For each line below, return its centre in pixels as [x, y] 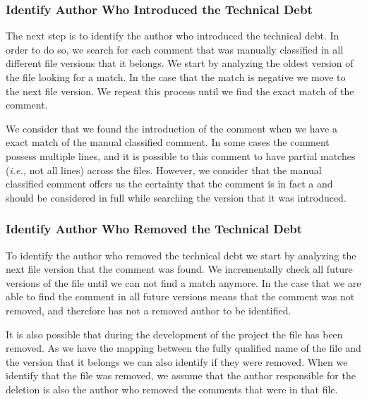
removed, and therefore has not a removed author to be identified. [149, 310]
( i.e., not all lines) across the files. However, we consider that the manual [164, 170]
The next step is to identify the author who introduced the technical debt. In [173, 36]
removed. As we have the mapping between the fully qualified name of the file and [183, 348]
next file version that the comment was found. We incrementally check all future [179, 269]
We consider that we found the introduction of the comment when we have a [172, 128]
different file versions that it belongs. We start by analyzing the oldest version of [180, 63]
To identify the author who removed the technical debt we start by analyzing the [181, 255]
